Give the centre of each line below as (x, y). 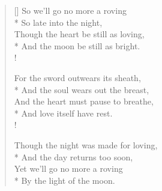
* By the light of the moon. (64, 180)
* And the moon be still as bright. (77, 45)
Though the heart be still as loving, (79, 34)
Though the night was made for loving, (86, 144)
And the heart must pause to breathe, (84, 101)
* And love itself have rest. (63, 113)
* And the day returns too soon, (73, 156)
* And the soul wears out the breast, (82, 89)
